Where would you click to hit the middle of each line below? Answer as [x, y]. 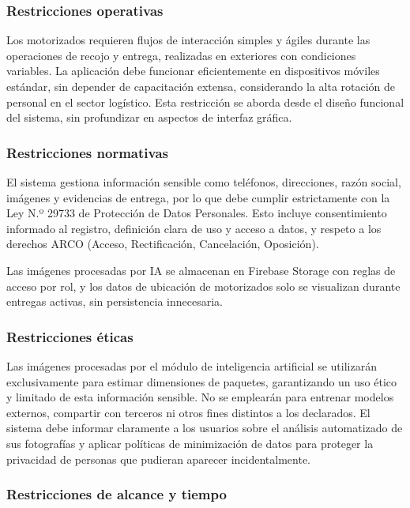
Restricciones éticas [70, 336]
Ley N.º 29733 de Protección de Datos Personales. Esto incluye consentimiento [197, 213]
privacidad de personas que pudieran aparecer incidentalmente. [158, 459]
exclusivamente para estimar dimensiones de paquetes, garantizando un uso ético [202, 381]
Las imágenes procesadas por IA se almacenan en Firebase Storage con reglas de [201, 270]
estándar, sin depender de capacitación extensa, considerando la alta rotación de [201, 86]
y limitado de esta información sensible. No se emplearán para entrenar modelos [200, 397]
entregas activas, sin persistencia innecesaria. [115, 301]
